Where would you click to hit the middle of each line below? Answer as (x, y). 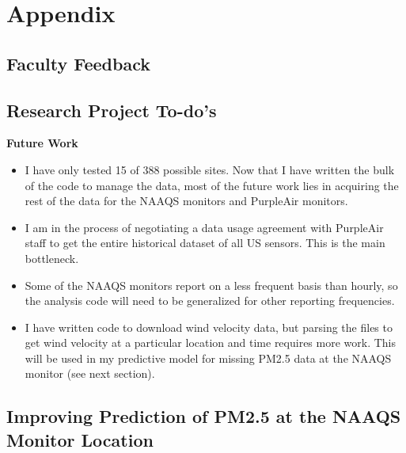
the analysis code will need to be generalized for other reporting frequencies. (210, 301)
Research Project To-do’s (112, 110)
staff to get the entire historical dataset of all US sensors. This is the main (205, 243)
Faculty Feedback (78, 63)
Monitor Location (80, 439)
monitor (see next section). (90, 373)
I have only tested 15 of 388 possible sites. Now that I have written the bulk (210, 169)
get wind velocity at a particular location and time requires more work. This (211, 343)
